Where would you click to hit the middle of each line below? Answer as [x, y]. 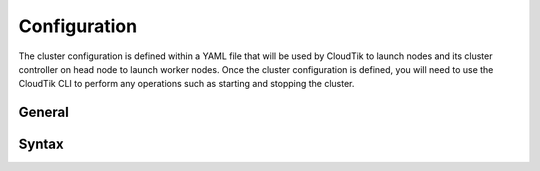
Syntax [41, 144]
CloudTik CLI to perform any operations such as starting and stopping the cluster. [186, 84]
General [44, 112]
